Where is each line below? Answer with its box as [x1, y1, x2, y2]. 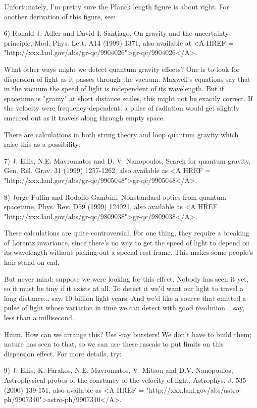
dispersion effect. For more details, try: [4, 348, 122, 358]
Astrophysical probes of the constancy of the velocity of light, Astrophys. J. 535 [4, 375, 246, 385]
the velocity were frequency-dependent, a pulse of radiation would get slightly [4, 103, 240, 113]
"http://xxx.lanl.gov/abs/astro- [146, 384, 242, 395]
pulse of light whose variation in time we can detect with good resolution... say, [4, 302, 245, 313]
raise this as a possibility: [4, 139, 81, 149]
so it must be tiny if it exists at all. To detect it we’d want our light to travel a [4, 283, 244, 293]
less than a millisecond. [4, 312, 74, 323]
